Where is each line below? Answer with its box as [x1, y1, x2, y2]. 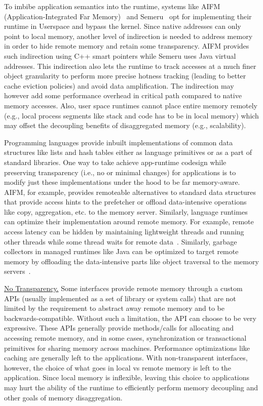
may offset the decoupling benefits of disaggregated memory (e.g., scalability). [4, 120, 246, 131]
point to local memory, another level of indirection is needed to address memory [4, 30, 253, 41]
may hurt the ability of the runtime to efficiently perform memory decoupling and [4, 382, 258, 392]
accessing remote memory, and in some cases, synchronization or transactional [4, 333, 247, 343]
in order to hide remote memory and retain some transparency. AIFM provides [4, 40, 249, 51]
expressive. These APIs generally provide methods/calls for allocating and [4, 322, 234, 333]
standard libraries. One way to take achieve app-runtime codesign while [4, 156, 227, 167]
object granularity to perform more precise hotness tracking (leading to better [4, 70, 246, 81]
